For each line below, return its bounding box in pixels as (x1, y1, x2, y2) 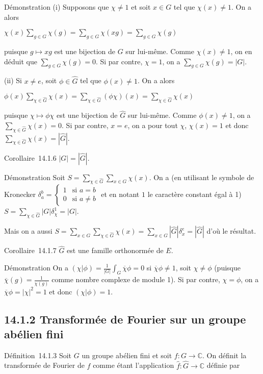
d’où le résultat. (206, 226, 256, 236)
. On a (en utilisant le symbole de (149, 171, 254, 182)
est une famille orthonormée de (67, 245, 164, 256)
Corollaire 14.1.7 (4, 245, 57, 256)
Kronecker (4, 189, 36, 200)
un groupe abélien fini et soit (82, 350, 172, 360)
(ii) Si (4, 75, 22, 86)
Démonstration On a (4, 262, 68, 272)
